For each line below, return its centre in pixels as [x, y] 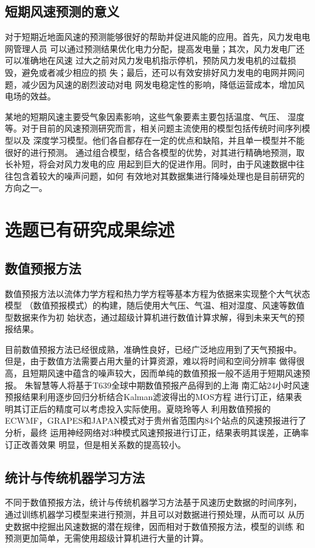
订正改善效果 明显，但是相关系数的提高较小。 [95, 444]
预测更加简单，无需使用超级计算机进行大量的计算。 [107, 538]
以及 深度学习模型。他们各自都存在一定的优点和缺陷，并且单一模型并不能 [159, 140]
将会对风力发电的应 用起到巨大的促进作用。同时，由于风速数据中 [167, 164]
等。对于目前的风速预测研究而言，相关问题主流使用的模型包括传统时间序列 [153, 128]
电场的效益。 [30, 96]
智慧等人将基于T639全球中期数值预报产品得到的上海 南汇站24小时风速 [171, 385]
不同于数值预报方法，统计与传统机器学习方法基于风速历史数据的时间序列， [153, 502]
